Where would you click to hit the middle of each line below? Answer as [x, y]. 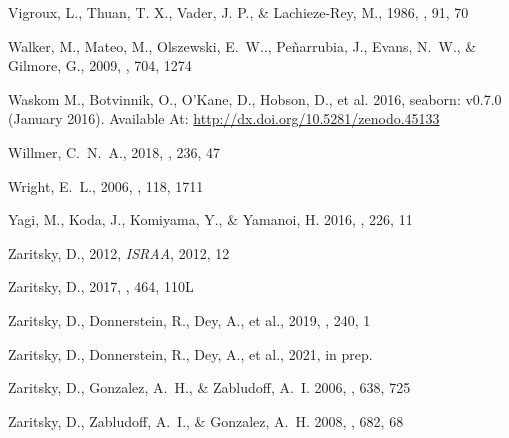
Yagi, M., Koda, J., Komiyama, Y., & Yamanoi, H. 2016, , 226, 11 [210, 219]
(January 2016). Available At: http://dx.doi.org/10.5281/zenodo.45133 [224, 118]
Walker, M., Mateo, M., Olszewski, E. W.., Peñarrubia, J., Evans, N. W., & [242, 45]
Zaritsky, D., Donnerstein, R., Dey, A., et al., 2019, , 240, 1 [189, 319]
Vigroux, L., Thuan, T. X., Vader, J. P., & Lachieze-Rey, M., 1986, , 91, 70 [238, 12]
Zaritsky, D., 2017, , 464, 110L [101, 286]
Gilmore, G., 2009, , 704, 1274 [100, 65]
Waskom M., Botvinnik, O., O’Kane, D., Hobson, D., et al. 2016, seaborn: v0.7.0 [255, 98]
